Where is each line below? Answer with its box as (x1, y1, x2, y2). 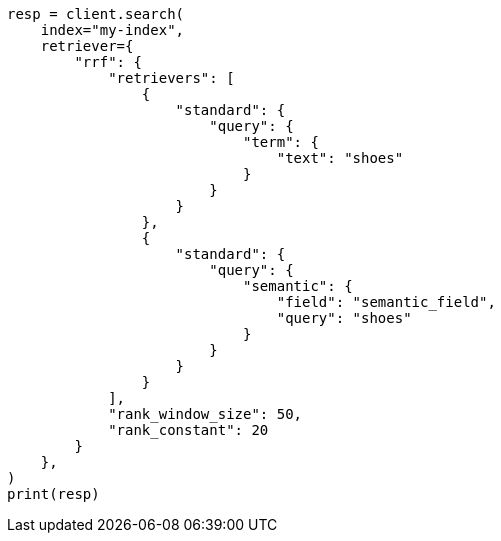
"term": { (243, 134, 319, 150)
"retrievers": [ (108, 70, 235, 86)
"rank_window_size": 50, (108, 406, 303, 422)
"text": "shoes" (276, 150, 404, 166)
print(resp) (7, 486, 100, 502)
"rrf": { (74, 54, 142, 70)
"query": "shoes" (276, 310, 412, 326)
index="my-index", (40, 22, 185, 38)
